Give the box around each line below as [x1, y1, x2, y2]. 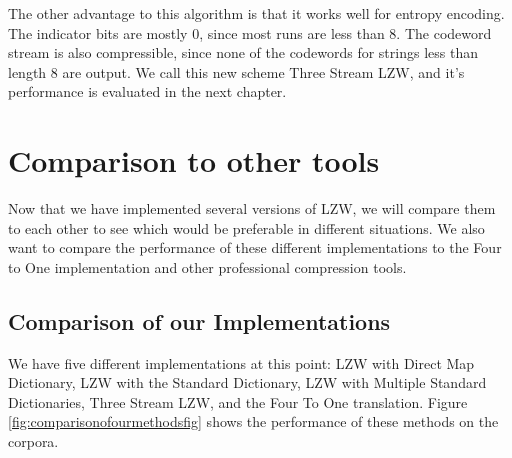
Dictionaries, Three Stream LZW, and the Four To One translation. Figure [8, 391, 468, 412]
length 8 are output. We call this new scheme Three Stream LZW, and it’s [8, 61, 465, 82]
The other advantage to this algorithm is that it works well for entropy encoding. [8, 3, 505, 23]
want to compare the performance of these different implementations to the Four [8, 237, 502, 258]
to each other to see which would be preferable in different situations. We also [8, 217, 485, 238]
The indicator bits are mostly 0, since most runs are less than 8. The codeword [8, 22, 492, 43]
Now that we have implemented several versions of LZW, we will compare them [8, 198, 496, 219]
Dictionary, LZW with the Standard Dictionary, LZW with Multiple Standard [8, 372, 487, 393]
